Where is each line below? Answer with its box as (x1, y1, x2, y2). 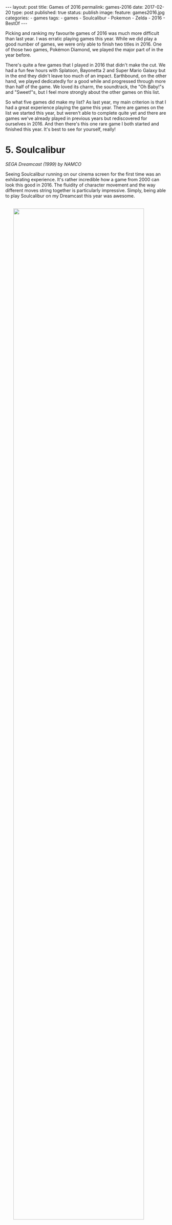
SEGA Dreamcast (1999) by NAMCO (5, 161, 82, 167)
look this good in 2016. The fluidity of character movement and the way (5, 182, 156, 188)
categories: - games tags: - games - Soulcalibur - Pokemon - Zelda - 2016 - (5, 15, 165, 21)
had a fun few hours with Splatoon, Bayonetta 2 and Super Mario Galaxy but (5, 68, 166, 73)
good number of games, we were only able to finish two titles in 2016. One (5, 41, 162, 47)
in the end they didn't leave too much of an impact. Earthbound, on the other (5, 73, 167, 79)
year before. (5, 52, 32, 58)
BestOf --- (5, 20, 28, 26)
